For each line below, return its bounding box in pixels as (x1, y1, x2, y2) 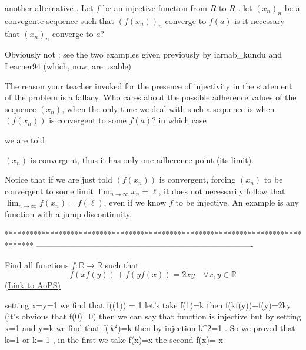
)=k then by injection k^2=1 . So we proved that (118, 322, 295, 334)
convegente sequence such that (5, 14, 115, 26)
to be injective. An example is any (175, 196, 299, 208)
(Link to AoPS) (5, 279, 61, 291)
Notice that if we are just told (5, 173, 112, 186)
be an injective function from (102, 2, 207, 14)
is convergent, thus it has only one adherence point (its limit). (30, 153, 254, 166)
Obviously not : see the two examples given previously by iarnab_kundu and (5, 48, 282, 60)
